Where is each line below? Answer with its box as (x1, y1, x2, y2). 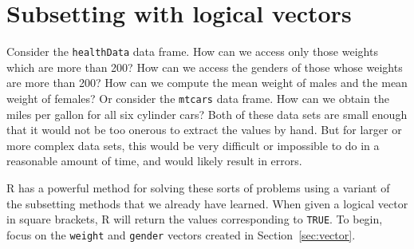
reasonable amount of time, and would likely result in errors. (6, 152, 302, 169)
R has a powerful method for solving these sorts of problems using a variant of (6, 180, 390, 196)
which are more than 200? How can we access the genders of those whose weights (6, 58, 403, 75)
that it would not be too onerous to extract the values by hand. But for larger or (6, 121, 402, 138)
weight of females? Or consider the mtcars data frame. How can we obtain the (6, 89, 389, 106)
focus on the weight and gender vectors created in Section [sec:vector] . (6, 226, 356, 243)
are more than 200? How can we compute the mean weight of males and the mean (6, 74, 408, 91)
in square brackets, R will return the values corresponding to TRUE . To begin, (6, 211, 383, 227)
